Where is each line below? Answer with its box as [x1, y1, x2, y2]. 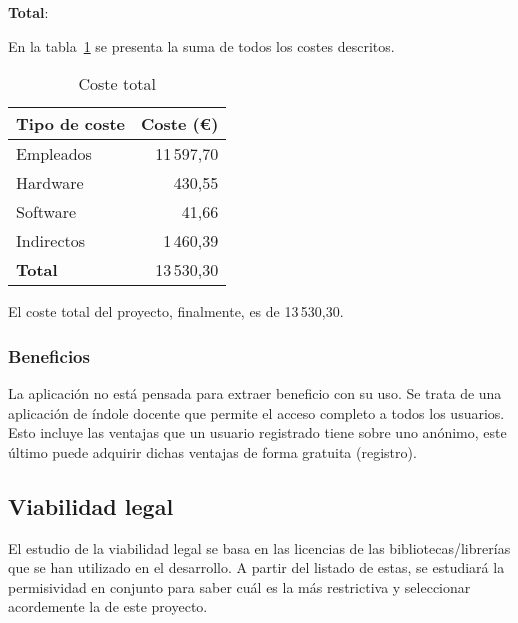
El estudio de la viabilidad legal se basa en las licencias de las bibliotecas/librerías [8, 537, 511, 558]
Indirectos [16, 229, 86, 253]
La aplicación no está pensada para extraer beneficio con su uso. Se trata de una [8, 383, 502, 403]
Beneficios [8, 343, 90, 368]
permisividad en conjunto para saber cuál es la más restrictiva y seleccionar [8, 576, 471, 597]
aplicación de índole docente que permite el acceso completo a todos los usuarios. [8, 402, 505, 423]
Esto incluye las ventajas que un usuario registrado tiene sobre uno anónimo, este [8, 422, 507, 443]
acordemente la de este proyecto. [8, 596, 208, 617]
